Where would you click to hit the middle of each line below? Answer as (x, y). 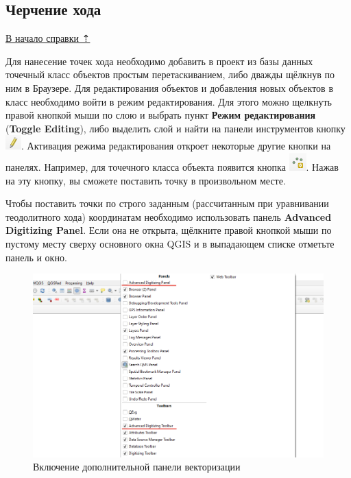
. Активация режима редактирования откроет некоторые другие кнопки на (176, 146)
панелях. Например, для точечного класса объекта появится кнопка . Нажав (172, 166)
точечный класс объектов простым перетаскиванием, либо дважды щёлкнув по (170, 74)
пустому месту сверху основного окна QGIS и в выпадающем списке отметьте (170, 243)
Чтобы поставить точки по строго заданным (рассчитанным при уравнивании (167, 203)
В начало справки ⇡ (48, 38)
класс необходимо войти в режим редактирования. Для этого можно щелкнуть (169, 101)
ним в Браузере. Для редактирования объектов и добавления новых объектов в (169, 87)
